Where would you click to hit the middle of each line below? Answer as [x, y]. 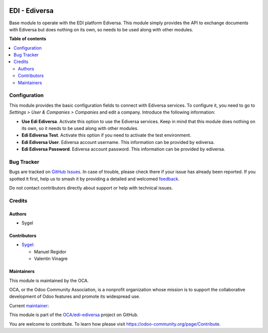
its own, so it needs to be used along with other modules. [80, 128]
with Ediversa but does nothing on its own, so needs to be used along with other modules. [101, 29]
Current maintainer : [29, 306]
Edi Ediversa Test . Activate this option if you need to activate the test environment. [106, 135]
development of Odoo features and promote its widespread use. [75, 297]
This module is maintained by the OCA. [49, 280]
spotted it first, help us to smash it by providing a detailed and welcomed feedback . [94, 179]
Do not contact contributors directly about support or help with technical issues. [91, 188]
